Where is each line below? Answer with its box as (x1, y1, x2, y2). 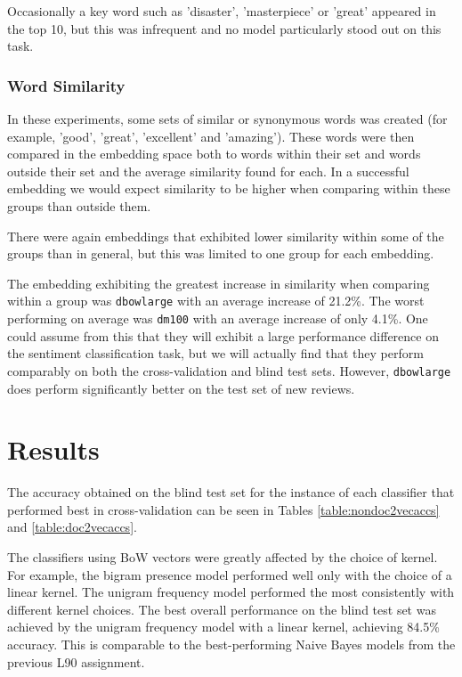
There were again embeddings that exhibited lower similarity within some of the (7, 226, 444, 245)
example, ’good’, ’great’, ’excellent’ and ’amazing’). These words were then (7, 126, 415, 145)
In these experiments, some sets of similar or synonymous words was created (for (7, 110, 448, 127)
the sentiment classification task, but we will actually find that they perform (7, 344, 424, 363)
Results (7, 431, 100, 468)
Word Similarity (7, 74, 126, 96)
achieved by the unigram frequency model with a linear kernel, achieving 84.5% (7, 617, 440, 636)
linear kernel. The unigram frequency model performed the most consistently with (7, 583, 455, 601)
